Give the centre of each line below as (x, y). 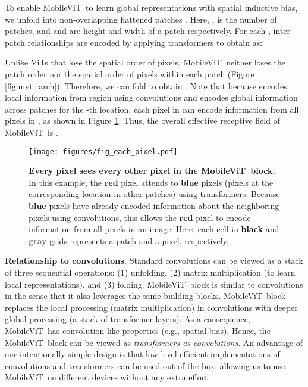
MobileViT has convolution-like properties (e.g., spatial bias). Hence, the (138, 330)
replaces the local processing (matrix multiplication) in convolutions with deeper (151, 307)
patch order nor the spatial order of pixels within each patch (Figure (130, 74)
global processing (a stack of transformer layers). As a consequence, (128, 319)
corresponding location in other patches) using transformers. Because (154, 194)
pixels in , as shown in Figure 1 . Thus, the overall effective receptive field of (142, 121)
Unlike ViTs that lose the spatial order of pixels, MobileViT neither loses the (145, 62)
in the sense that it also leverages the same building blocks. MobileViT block (145, 296)
